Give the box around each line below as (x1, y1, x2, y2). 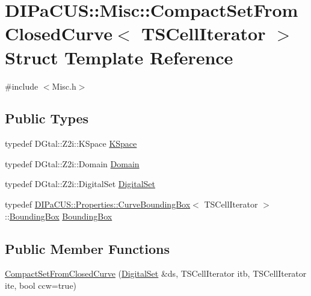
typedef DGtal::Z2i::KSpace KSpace (5, 137, 137, 150)
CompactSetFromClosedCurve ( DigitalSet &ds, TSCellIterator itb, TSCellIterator (5, 267, 307, 280)
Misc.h (52, 79, 76, 92)
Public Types (5, 109, 89, 128)
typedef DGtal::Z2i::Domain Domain (5, 157, 140, 170)
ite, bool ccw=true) (5, 279, 77, 292)
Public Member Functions (5, 239, 170, 257)
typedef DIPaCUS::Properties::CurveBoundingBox (5, 198, 191, 211)
